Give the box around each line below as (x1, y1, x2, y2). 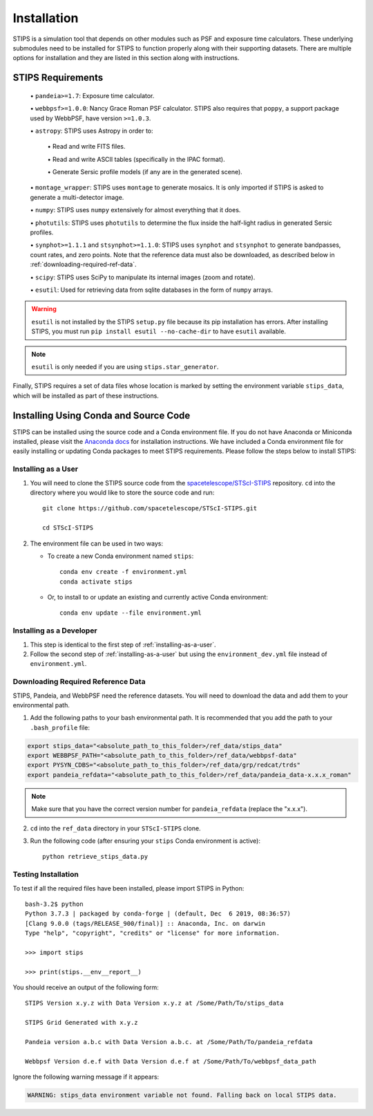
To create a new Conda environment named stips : (47, 552, 194, 560)
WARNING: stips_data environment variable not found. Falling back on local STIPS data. (27, 1091, 338, 1099)
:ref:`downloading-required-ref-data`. (30, 260, 137, 269)
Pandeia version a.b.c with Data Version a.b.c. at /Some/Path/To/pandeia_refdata (25, 1038, 313, 1045)
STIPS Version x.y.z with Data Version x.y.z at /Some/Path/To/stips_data (25, 999, 284, 1007)
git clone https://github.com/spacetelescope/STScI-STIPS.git (42, 505, 258, 512)
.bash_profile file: (30, 723, 90, 732)
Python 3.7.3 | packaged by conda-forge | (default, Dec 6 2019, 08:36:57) (25, 910, 291, 918)
